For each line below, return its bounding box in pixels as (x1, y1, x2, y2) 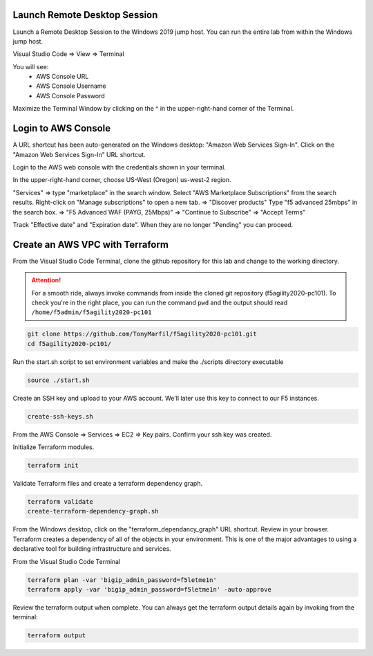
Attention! (31, 276, 61, 284)
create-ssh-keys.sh (27, 412, 93, 420)
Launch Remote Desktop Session (12, 9, 158, 21)
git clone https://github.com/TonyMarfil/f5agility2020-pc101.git (27, 330, 257, 338)
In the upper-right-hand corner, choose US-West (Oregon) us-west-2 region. (12, 176, 231, 184)
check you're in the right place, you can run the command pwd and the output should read (31, 298, 288, 307)
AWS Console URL (36, 73, 89, 81)
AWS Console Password (36, 91, 105, 100)
